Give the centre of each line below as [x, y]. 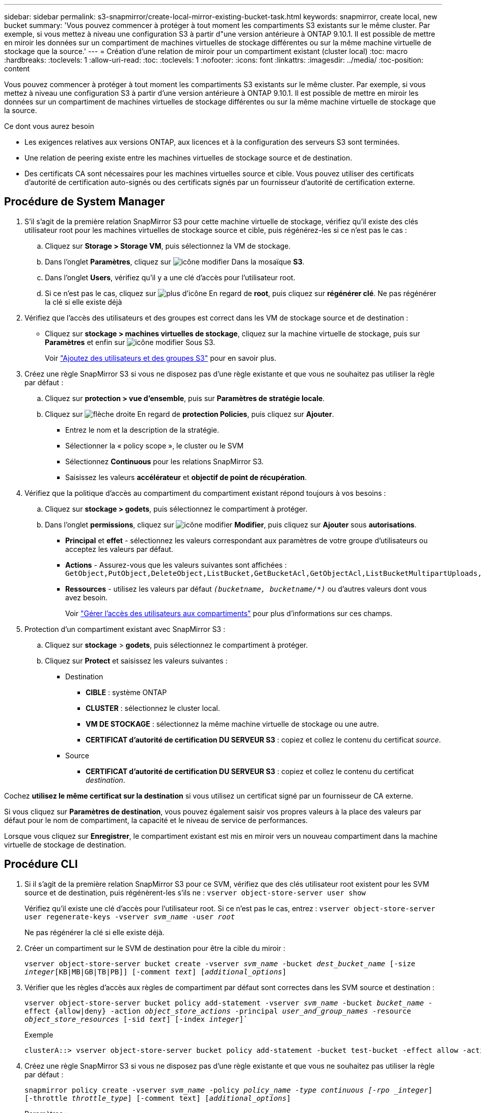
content [17, 69]
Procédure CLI [41, 864]
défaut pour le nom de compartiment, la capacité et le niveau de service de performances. [156, 820]
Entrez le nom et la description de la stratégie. [142, 430]
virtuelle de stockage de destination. [65, 844]
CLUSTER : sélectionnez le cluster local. [153, 708]
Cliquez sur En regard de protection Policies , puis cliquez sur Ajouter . [190, 414]
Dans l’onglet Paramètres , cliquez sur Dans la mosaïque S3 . [175, 261]
